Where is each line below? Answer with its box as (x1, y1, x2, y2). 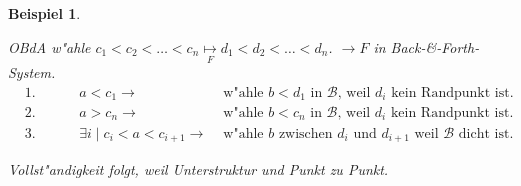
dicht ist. (458, 126, 514, 141)
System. (8, 61, 56, 82)
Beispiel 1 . (8, 3, 81, 23)
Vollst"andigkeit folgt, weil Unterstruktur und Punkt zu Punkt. (8, 158, 389, 179)
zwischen (278, 126, 333, 141)
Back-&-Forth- (390, 36, 480, 57)
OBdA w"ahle (8, 36, 91, 57)
